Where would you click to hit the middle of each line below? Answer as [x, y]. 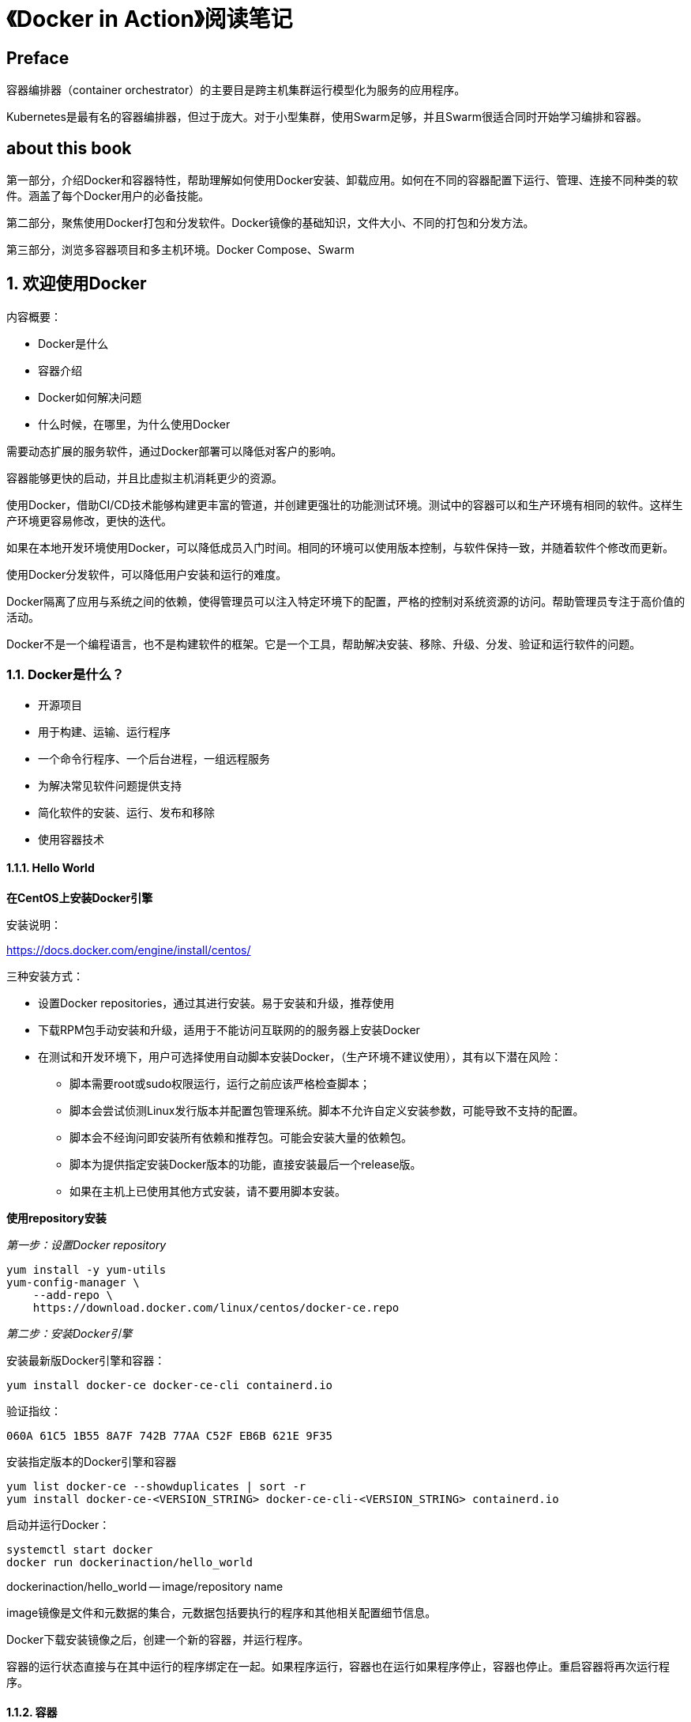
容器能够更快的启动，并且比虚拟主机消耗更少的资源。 [145, 478]
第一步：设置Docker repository [86, 1244]
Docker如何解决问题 [90, 397]
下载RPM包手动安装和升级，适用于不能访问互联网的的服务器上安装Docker [229, 1029]
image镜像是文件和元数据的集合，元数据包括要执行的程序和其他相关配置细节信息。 [222, 1612]
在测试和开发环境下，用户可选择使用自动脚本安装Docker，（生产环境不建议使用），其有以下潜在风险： [300, 1056]
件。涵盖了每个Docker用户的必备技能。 [108, 196]
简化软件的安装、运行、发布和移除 [126, 812]
